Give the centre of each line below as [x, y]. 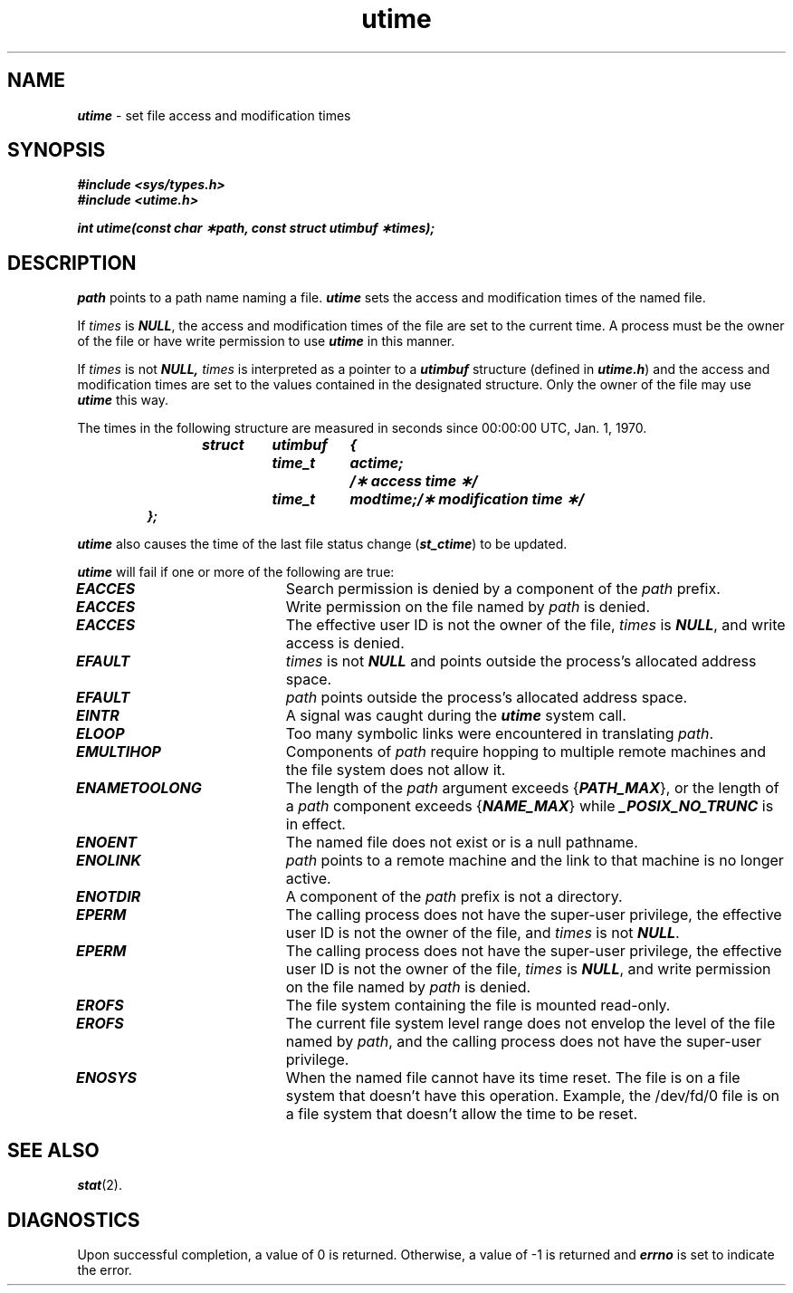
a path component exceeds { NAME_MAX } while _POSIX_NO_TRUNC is [530, 806]
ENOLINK [109, 861]
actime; [377, 463]
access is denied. [345, 643]
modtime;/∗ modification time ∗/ [467, 499]
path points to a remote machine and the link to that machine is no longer [535, 861]
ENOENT [107, 843]
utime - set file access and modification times [214, 115]
